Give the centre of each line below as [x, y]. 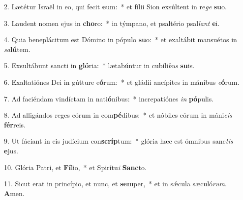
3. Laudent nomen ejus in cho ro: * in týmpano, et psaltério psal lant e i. [112, 23]
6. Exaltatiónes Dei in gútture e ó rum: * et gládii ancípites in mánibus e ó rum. [122, 82]
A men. [14, 193]
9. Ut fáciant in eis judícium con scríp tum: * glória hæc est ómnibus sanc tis [119, 141]
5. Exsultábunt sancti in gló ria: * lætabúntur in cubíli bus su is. [99, 65]
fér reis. [15, 124]
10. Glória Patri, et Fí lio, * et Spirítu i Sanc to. [75, 167]
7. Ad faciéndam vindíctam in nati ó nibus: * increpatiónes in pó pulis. [109, 98]
